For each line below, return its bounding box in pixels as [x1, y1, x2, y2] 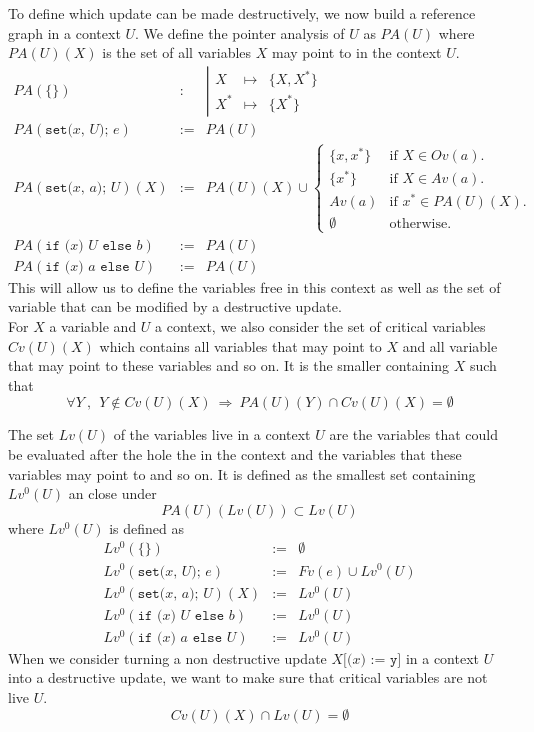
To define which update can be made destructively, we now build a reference [8, 3, 476, 23]
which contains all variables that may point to [99, 335, 382, 356]
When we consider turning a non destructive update [8, 647, 327, 668]
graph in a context [8, 22, 121, 43]
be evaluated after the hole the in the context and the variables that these [8, 443, 462, 464]
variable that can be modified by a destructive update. [8, 296, 342, 317]
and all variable [402, 335, 498, 356]
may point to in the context [271, 42, 442, 63]
